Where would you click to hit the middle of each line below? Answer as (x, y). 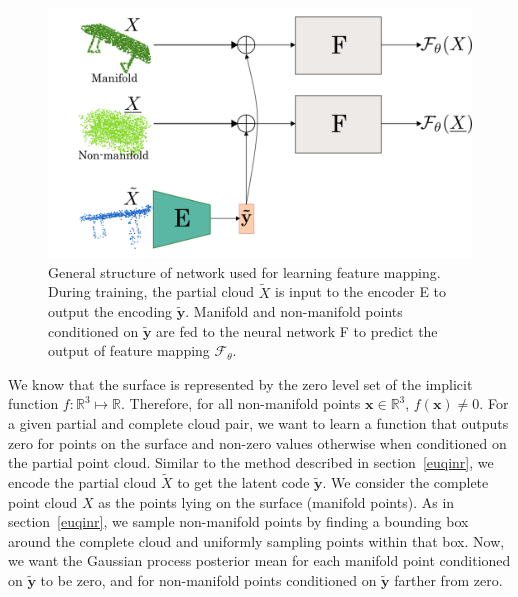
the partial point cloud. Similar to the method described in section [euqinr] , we (251, 462)
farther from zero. (448, 580)
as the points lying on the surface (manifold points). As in (276, 501)
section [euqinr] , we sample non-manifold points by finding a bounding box (238, 521)
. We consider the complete (405, 482)
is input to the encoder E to (361, 291)
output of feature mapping (129, 350)
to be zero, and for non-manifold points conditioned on (208, 580)
